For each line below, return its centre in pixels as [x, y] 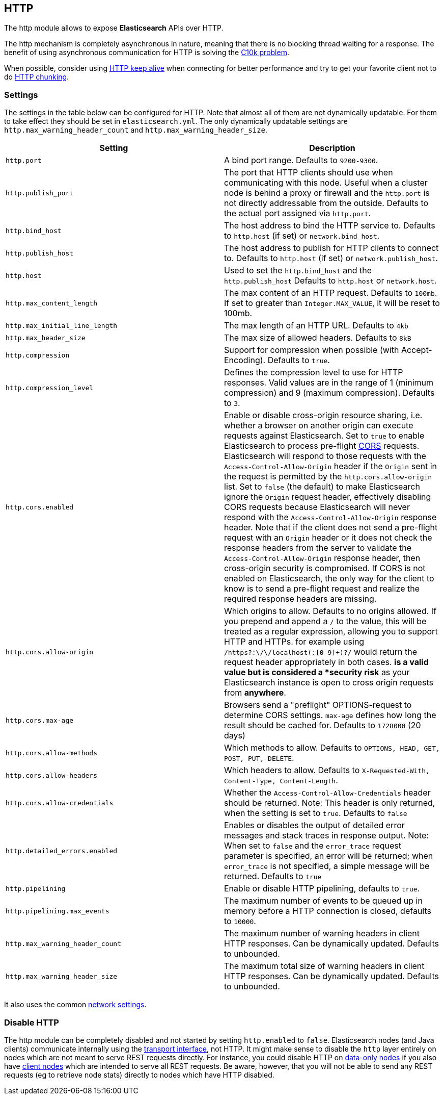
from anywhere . [255, 693]
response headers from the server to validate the [318, 548]
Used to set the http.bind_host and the [298, 271]
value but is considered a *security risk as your [317, 672]
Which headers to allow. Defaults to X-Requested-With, [327, 770]
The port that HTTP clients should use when [309, 173]
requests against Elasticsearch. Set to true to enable [324, 436]
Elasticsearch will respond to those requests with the [325, 456]
